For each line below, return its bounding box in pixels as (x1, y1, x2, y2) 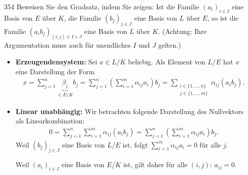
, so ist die (207, 12, 239, 23)
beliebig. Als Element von (128, 57, 206, 67)
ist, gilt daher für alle (123, 159, 188, 170)
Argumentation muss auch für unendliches (4, 40, 131, 50)
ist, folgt (123, 139, 148, 149)
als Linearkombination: (15, 116, 85, 126)
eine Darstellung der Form (15, 66, 95, 76)
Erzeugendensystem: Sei (15, 57, 97, 67)
